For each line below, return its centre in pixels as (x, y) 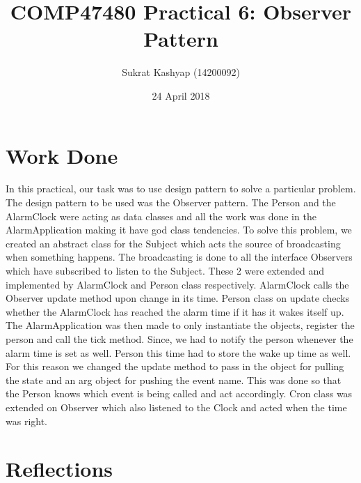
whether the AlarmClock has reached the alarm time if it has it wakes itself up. (175, 311)
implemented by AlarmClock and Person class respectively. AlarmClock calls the (177, 284)
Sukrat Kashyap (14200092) (181, 72)
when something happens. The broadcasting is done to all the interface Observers (179, 257)
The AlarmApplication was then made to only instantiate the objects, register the (180, 325)
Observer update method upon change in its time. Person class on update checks (178, 298)
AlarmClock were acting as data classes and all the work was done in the (161, 216)
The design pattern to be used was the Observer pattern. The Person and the (171, 202)
